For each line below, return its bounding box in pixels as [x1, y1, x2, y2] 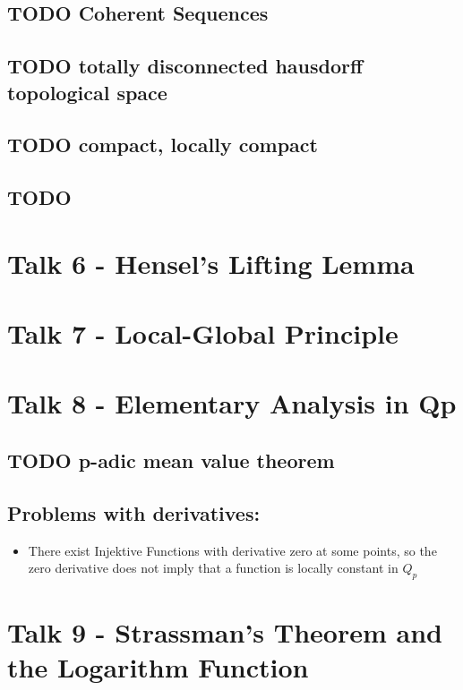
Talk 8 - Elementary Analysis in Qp [7, 385, 457, 422]
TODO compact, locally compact [7, 131, 318, 158]
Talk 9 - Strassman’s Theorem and [7, 614, 442, 651]
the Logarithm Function [7, 649, 309, 686]
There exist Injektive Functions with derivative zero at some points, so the [28, 541, 437, 559]
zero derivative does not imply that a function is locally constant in [28, 558, 399, 577]
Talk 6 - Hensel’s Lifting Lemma [7, 244, 415, 281]
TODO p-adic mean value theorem [7, 447, 335, 474]
